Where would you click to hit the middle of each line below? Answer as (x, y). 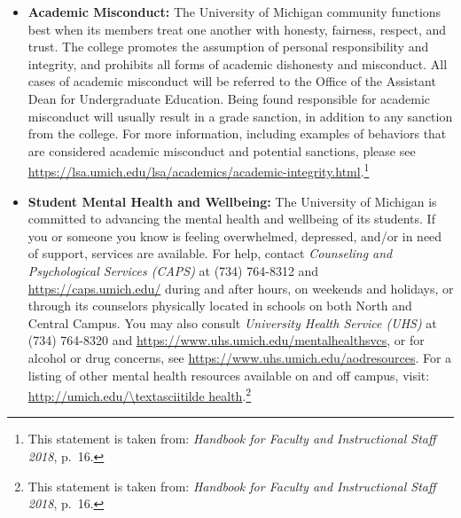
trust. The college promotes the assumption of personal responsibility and (228, 47)
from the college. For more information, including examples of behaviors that (237, 133)
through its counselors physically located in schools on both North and (220, 306)
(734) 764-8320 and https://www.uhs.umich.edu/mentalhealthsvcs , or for (226, 340)
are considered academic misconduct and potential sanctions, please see (222, 150)
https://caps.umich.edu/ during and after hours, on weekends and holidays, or (241, 288)
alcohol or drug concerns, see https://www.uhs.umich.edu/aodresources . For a (240, 357)
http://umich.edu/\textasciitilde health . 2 (140, 394)
